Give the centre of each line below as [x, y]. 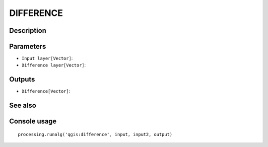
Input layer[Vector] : [47, 58]
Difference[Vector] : [46, 91]
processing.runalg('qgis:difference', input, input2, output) [95, 134]
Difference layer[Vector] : [54, 65]
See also [23, 106]
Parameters [28, 46]
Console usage [33, 121]
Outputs [22, 79]
